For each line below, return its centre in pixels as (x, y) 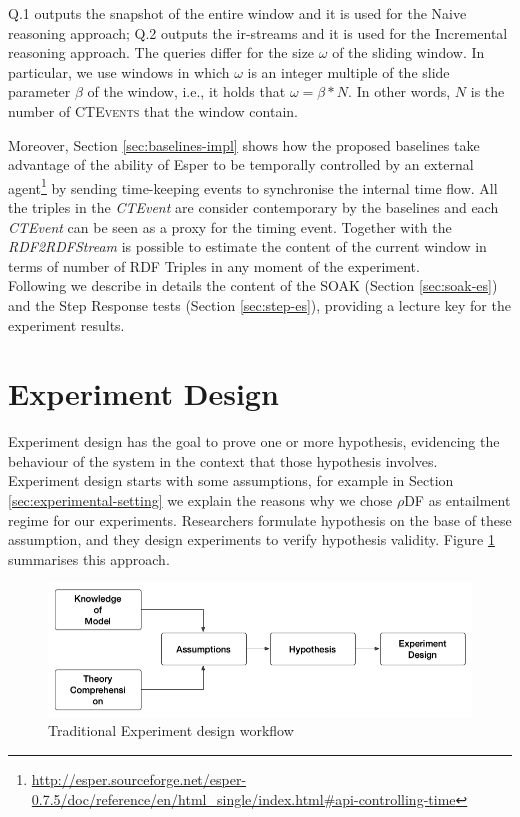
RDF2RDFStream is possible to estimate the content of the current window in (247, 246)
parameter (39, 91)
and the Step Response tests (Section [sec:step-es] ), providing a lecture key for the (259, 304)
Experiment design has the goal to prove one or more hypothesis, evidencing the (254, 441)
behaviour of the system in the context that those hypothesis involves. (223, 460)
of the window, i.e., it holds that (186, 91)
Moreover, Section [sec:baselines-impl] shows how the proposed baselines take (244, 144)
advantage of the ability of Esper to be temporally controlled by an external (241, 164)
